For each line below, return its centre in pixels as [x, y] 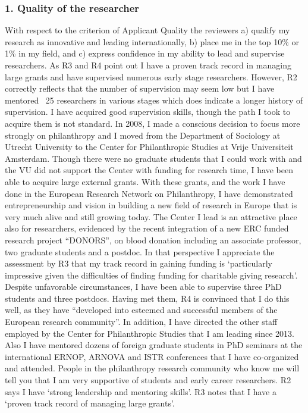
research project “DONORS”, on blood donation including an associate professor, [153, 240]
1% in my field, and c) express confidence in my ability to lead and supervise [145, 53]
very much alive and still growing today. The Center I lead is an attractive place [151, 216]
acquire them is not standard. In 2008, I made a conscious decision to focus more [153, 123]
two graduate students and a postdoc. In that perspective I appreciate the [140, 251]
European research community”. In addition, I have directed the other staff [141, 322]
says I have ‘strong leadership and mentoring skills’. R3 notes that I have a [141, 391]
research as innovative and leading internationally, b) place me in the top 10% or [152, 41]
